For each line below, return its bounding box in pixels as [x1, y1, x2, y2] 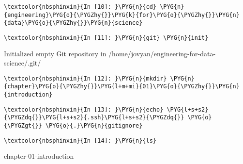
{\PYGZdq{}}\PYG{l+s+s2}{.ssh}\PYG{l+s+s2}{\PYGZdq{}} [4, 114, 184, 121]
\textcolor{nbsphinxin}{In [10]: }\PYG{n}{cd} [4, 3, 156, 10]
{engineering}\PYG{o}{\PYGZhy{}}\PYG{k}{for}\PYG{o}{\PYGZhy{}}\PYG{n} [4, 11, 240, 18]
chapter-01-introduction [4, 151, 74, 161]
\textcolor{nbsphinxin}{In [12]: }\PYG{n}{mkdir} [4, 75, 167, 82]
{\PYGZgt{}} [4, 122, 42, 130]
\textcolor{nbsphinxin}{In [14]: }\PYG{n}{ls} [4, 137, 156, 144]
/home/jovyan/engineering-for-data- [108, 48, 216, 58]
